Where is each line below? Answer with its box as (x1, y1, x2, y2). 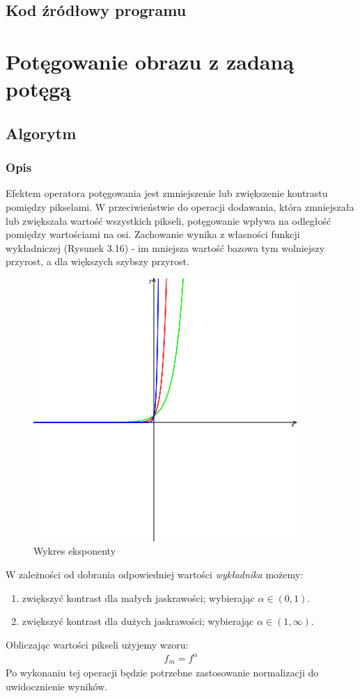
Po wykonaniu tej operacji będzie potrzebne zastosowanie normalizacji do (6, 665, 319, 680)
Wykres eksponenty (33, 544, 116, 558)
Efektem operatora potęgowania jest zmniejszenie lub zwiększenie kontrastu (6, 186, 328, 200)
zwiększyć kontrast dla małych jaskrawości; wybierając (22, 590, 255, 605)
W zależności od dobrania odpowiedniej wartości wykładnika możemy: (6, 567, 304, 582)
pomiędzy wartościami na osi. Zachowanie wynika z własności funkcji (6, 227, 300, 241)
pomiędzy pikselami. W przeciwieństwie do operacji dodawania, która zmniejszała (6, 199, 354, 214)
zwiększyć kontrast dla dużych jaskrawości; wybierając (22, 614, 254, 628)
